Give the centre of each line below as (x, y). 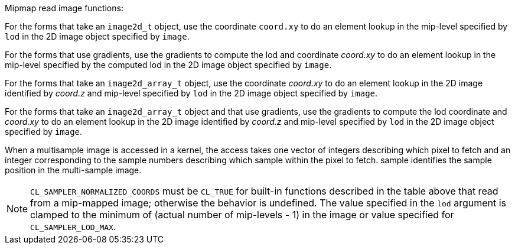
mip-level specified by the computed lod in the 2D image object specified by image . (168, 65)
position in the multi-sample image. (73, 170)
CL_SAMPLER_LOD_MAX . (73, 227)
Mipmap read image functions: (64, 8)
